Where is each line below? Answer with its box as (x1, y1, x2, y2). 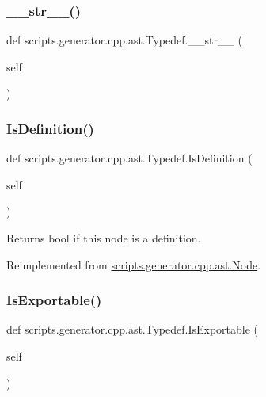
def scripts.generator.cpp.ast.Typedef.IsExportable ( (6, 321, 259, 338)
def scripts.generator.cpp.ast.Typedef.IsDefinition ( (6, 150, 253, 166)
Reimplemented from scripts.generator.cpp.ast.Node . (6, 256, 261, 273)
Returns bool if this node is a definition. (6, 230, 201, 246)
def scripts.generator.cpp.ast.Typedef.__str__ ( (6, 32, 242, 48)
